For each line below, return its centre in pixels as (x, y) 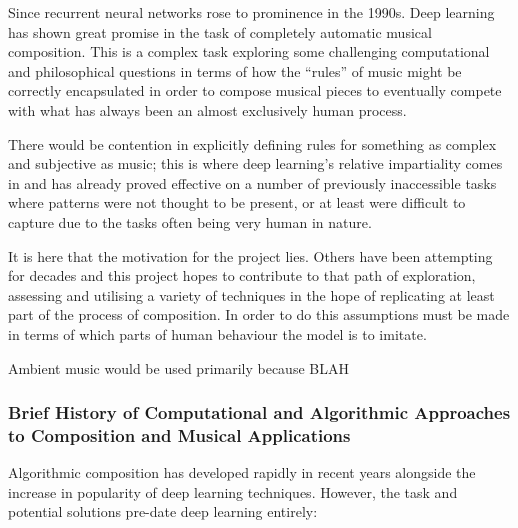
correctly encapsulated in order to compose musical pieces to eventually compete (255, 90)
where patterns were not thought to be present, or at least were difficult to (237, 202)
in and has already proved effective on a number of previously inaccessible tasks (252, 182)
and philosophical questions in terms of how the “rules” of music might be (235, 70)
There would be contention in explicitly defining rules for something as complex (252, 143)
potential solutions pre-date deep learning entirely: (163, 511)
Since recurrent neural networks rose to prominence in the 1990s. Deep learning (251, 12)
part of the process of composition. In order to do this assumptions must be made (259, 314)
